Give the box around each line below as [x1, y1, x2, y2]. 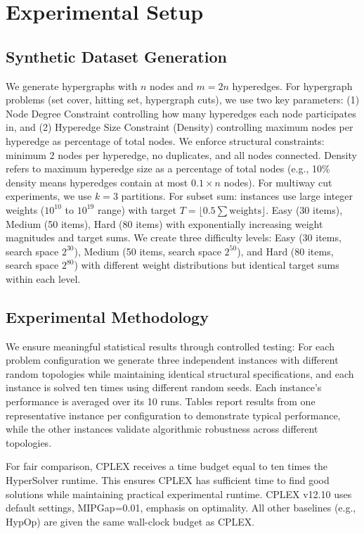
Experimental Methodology [6, 305, 209, 327]
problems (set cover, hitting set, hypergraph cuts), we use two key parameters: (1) [6, 92, 360, 107]
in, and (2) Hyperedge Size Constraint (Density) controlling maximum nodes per [6, 120, 353, 134]
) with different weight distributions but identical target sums [74, 258, 339, 272]
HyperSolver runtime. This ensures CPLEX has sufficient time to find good [6, 473, 330, 488]
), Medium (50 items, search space [74, 243, 221, 258]
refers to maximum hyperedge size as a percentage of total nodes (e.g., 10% [6, 161, 330, 176]
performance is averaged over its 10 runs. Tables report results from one [6, 394, 316, 409]
